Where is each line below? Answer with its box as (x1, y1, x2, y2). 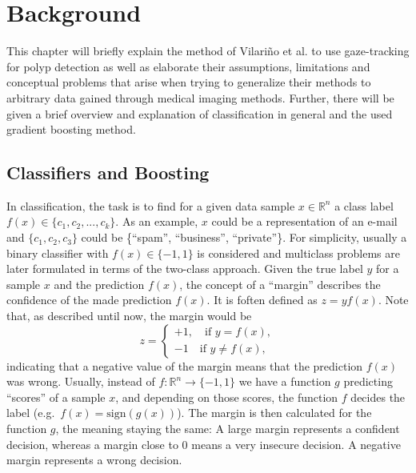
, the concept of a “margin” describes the (179, 275, 381, 292)
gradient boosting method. (6, 121, 136, 138)
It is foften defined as (214, 291, 318, 308)
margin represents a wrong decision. (6, 451, 182, 468)
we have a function (238, 373, 331, 390)
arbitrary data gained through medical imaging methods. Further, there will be (6, 89, 394, 106)
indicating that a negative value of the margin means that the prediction (6, 357, 363, 374)
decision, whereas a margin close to (6, 435, 178, 452)
